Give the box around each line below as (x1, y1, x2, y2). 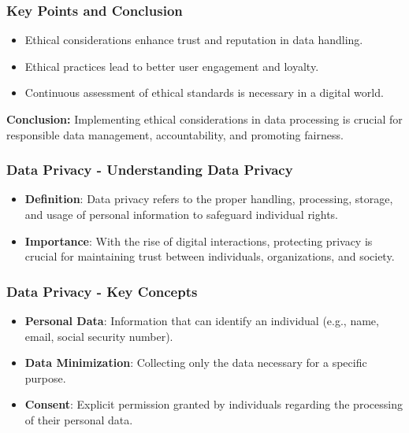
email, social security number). (24, 328, 173, 344)
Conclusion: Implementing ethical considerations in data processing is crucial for (6, 111, 403, 127)
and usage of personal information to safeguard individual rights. (24, 206, 339, 222)
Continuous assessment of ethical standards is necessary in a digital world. (24, 84, 384, 101)
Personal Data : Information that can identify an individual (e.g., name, (24, 313, 379, 328)
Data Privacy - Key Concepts (6, 281, 198, 301)
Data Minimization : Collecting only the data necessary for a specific (24, 354, 367, 371)
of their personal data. (24, 411, 133, 427)
